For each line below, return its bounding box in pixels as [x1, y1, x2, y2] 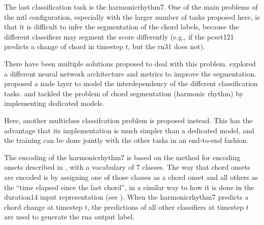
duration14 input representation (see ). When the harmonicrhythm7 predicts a [4, 192, 249, 202]
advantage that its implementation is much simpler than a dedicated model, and [4, 125, 254, 135]
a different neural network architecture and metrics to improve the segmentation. [4, 68, 256, 79]
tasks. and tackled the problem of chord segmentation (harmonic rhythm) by [4, 88, 244, 98]
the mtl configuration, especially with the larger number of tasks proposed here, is [4, 11, 260, 22]
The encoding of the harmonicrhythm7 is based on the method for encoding [4, 152, 241, 162]
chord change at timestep [4, 201, 83, 212]
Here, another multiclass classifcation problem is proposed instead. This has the [4, 115, 253, 125]
